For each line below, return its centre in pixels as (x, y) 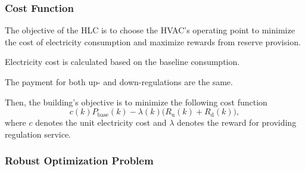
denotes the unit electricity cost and (101, 122)
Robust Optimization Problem (79, 161)
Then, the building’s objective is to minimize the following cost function (136, 102)
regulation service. (38, 134)
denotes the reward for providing (237, 122)
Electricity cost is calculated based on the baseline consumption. (122, 62)
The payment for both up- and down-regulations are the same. (119, 82)
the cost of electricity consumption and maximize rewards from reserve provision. (153, 41)
